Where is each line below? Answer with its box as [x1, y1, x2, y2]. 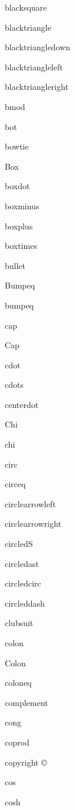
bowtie [5, 140, 29, 153]
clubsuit [5, 617, 34, 629]
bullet [5, 259, 26, 271]
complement [5, 696, 48, 708]
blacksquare [5, 1, 47, 13]
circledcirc [5, 577, 41, 589]
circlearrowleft [5, 497, 56, 510]
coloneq [5, 676, 32, 689]
